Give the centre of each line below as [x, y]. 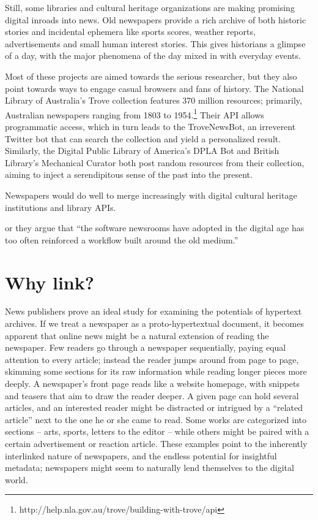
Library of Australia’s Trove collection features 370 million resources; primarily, [153, 100]
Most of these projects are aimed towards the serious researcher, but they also [151, 76]
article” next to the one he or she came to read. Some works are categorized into [156, 419]
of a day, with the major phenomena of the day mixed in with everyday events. [153, 55]
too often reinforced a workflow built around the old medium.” [122, 239]
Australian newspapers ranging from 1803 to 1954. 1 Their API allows [135, 113]
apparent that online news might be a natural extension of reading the [137, 335]
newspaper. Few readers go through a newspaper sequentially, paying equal [146, 347]
